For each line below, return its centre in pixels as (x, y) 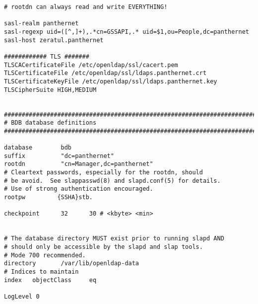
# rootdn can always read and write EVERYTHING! (86, 7)
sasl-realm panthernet (41, 24)
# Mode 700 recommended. (45, 255)
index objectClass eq (50, 280)
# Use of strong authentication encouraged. (79, 189)
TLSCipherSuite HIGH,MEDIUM (50, 90)
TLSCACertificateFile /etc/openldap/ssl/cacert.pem (91, 65)
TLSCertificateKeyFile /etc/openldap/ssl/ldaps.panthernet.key (111, 81)
